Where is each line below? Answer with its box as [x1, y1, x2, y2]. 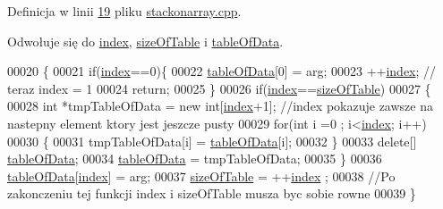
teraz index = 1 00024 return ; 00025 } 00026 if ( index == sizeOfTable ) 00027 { [7, 79, 431, 97]
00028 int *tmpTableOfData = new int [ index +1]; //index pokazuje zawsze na [7, 96, 433, 115]
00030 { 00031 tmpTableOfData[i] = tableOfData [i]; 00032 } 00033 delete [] [7, 131, 417, 150]
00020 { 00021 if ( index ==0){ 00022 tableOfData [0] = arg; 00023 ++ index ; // [7, 62, 437, 80]
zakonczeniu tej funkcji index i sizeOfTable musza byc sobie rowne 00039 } [7, 184, 416, 203]
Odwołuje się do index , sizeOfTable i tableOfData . [7, 31, 284, 50]
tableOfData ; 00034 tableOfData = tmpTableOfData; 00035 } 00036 [7, 149, 382, 168]
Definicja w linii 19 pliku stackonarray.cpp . [7, 2, 242, 20]
